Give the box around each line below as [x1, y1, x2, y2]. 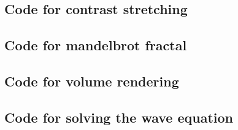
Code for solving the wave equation [4, 107, 233, 126]
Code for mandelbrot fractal [4, 36, 187, 55]
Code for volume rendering [4, 71, 179, 90]
